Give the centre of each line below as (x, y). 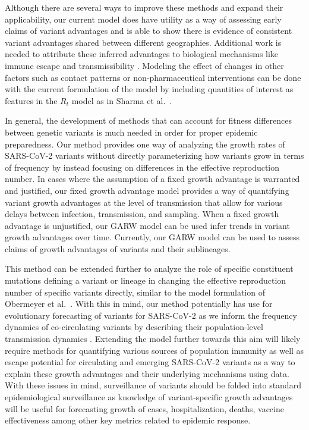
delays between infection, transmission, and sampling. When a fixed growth (142, 214)
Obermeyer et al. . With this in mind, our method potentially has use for (139, 304)
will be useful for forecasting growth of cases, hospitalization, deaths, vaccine (144, 408)
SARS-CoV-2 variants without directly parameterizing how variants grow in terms (154, 156)
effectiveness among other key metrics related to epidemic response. (128, 420)
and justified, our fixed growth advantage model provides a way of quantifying (147, 190)
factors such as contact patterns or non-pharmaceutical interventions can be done (153, 77)
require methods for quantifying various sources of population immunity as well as (154, 350)
